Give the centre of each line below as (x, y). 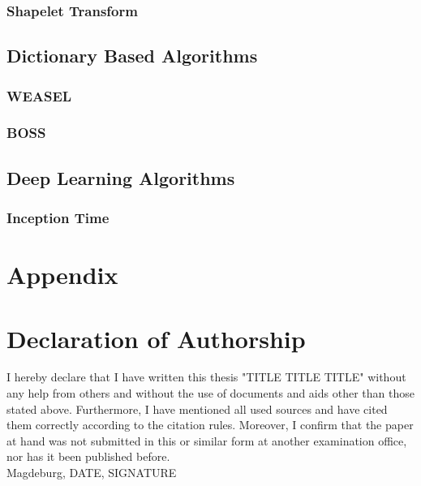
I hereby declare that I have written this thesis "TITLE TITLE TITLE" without (206, 377)
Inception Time (58, 218)
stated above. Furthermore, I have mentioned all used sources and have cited (197, 409)
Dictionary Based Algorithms (132, 56)
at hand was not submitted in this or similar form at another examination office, (207, 440)
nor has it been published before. (88, 456)
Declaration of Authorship (156, 338)
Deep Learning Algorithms (121, 177)
